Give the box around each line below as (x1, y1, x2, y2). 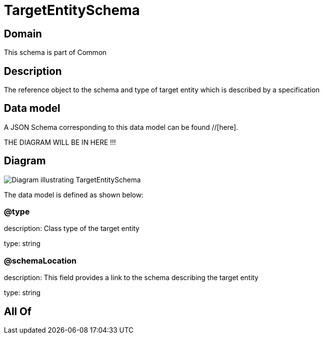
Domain (4, 27, 42, 40)
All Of (4, 305, 32, 318)
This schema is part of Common (4, 48, 107, 57)
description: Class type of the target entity (4, 224, 140, 233)
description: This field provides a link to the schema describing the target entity (4, 273, 259, 282)
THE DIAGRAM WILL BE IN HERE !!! (4, 138, 116, 146)
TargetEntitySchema (4, 2, 140, 18)
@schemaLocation (4, 255, 76, 266)
